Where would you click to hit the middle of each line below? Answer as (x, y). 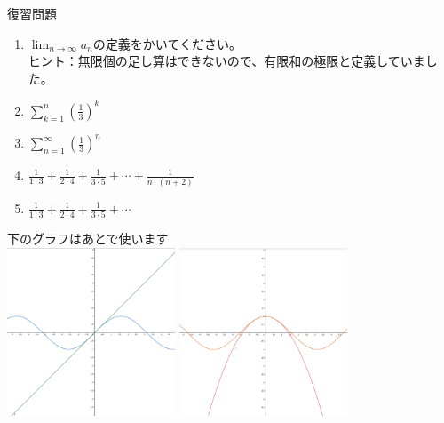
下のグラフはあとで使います (88, 238)
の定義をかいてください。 (167, 43)
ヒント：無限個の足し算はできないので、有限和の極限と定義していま (226, 61)
